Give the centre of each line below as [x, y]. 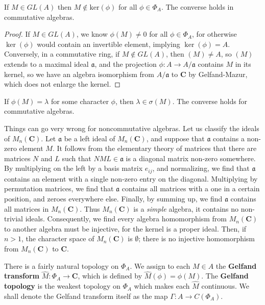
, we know [92, 34]
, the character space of [58, 238]
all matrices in [27, 208]
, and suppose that [175, 138]
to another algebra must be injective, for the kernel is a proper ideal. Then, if [125, 228]
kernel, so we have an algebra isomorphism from [79, 74]
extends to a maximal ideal [46, 63]
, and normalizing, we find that [201, 168]
